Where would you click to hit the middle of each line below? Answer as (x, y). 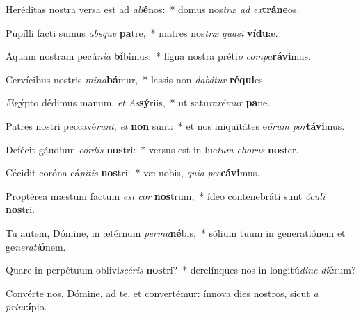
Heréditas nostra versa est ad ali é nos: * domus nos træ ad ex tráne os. (153, 9)
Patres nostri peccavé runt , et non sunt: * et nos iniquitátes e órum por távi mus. (175, 125)
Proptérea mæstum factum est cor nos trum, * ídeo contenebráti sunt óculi (166, 195)
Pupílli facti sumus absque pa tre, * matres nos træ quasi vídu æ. (142, 32)
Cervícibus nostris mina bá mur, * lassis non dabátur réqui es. (136, 79)
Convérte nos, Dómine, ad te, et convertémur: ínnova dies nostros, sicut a (162, 293)
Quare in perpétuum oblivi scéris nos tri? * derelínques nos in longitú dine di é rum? (181, 270)
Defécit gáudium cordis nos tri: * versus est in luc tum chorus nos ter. (152, 149)
